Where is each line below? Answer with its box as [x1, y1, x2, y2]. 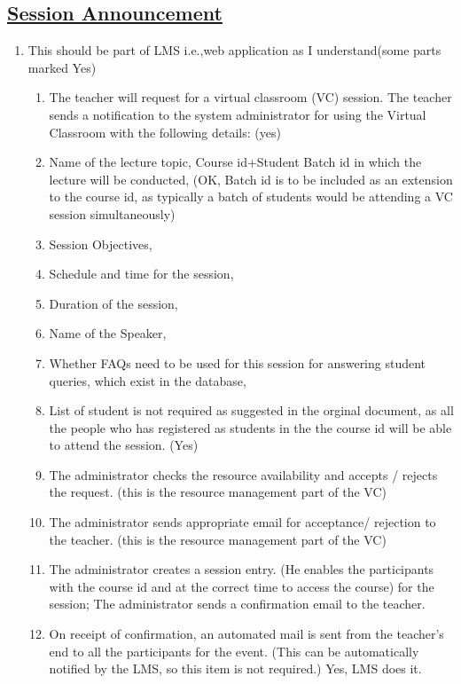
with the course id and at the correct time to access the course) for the [49, 577, 434, 595]
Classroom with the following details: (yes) [49, 122, 281, 141]
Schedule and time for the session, [49, 264, 234, 283]
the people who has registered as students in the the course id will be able [49, 418, 452, 436]
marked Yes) [27, 58, 97, 76]
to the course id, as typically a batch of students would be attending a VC [49, 187, 453, 206]
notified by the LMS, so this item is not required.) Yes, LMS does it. [49, 659, 422, 678]
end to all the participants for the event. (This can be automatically [49, 641, 419, 660]
